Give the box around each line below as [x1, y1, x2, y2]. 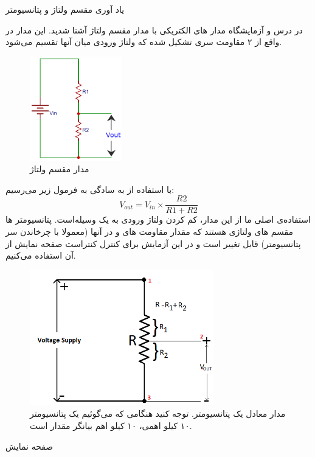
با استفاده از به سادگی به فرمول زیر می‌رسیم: [5, 183, 175, 195]
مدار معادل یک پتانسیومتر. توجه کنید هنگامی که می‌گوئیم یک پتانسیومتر [30, 407, 286, 420]
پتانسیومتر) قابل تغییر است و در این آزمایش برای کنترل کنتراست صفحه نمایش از [5, 237, 301, 249]
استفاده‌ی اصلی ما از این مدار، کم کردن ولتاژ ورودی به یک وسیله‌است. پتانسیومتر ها [5, 213, 311, 226]
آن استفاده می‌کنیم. [5, 249, 76, 262]
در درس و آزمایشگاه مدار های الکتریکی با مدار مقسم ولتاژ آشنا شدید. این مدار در [5, 23, 303, 36]
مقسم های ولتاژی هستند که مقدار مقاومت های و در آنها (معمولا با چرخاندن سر [5, 225, 294, 237]
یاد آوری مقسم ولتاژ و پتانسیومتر [5, 3, 125, 15]
